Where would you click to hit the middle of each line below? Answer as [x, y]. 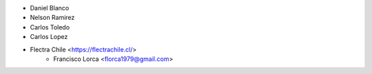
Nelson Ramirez [52, 18]
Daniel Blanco [50, 8]
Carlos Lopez [49, 37]
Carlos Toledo [50, 27]
